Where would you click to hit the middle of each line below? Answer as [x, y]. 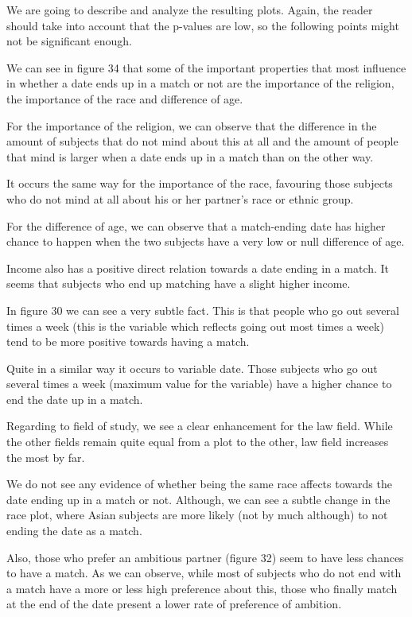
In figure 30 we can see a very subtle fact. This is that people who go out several [203, 310]
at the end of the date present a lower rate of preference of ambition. [174, 604]
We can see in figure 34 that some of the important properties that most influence [206, 67]
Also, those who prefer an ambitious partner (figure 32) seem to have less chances [205, 557]
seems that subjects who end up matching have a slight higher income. [179, 283]
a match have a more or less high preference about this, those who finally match [202, 588]
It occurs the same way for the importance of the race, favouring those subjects [200, 183]
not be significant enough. [69, 41]
